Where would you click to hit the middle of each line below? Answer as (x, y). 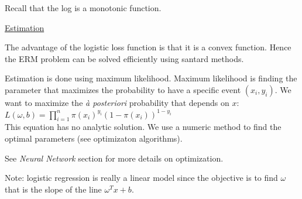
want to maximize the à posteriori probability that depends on (117, 102)
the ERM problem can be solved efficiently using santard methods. (124, 58)
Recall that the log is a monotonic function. (83, 8)
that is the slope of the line (53, 189)
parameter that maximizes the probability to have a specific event (123, 89)
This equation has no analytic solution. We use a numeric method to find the (143, 127)
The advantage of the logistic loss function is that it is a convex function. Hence (148, 47)
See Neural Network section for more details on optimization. (114, 158)
